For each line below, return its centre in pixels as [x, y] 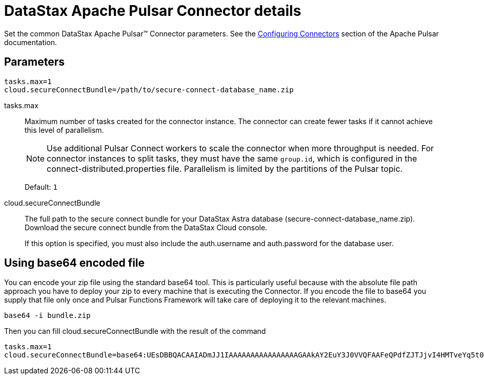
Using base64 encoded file [75, 263]
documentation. [31, 42]
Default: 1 [41, 187]
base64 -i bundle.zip [47, 316]
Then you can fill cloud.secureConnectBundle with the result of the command [135, 331]
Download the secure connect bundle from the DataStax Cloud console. [146, 227]
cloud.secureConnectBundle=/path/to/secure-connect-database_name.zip [149, 89]
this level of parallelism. [64, 130]
